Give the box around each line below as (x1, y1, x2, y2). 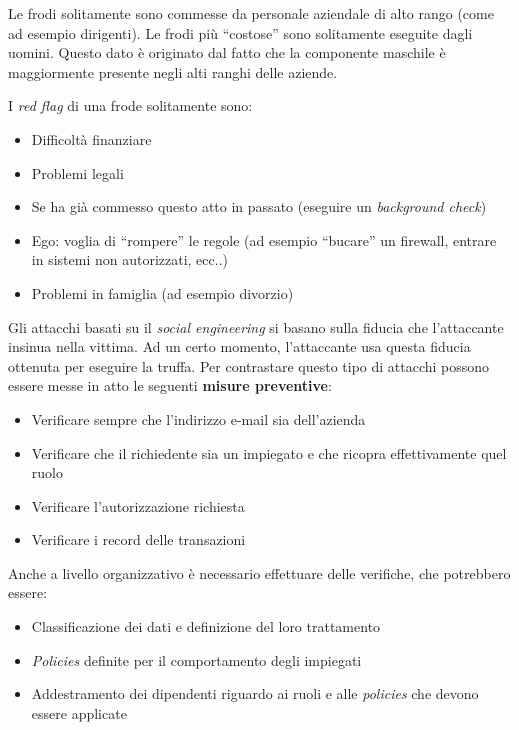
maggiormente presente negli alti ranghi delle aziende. (8, 61, 338, 82)
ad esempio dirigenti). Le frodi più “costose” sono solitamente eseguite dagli (8, 22, 473, 43)
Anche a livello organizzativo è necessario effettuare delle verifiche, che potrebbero (8, 562, 511, 583)
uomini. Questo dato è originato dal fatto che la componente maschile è (8, 42, 446, 63)
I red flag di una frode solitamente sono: (8, 95, 253, 116)
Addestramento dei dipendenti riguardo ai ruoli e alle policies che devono (31, 683, 479, 704)
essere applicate (31, 702, 127, 723)
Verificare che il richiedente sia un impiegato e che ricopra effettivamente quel (31, 442, 507, 463)
